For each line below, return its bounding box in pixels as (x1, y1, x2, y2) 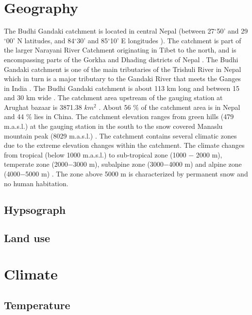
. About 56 (99, 102, 131, 112)
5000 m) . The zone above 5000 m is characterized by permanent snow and (25, 169, 248, 179)
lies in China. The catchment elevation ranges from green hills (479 (34, 111, 234, 122)
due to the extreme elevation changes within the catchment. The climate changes (4, 140, 245, 150)
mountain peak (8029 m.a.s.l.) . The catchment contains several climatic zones (4, 130, 237, 140)
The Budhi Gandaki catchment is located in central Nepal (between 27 (4, 26, 215, 36)
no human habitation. (4, 178, 68, 188)
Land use (4, 230, 50, 245)
